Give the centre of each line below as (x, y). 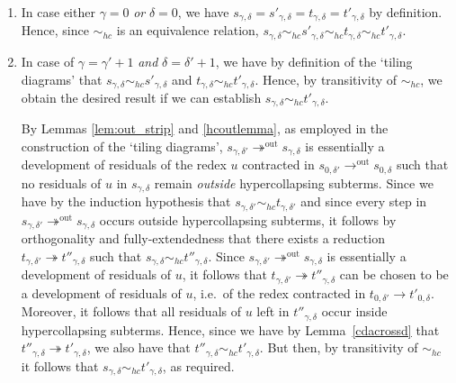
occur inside (354, 311)
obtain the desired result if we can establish (141, 97)
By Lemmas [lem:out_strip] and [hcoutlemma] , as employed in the (205, 128)
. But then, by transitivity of (339, 347)
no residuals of (61, 182)
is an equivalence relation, (188, 30)
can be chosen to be (394, 274)
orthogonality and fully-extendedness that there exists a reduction (203, 238)
